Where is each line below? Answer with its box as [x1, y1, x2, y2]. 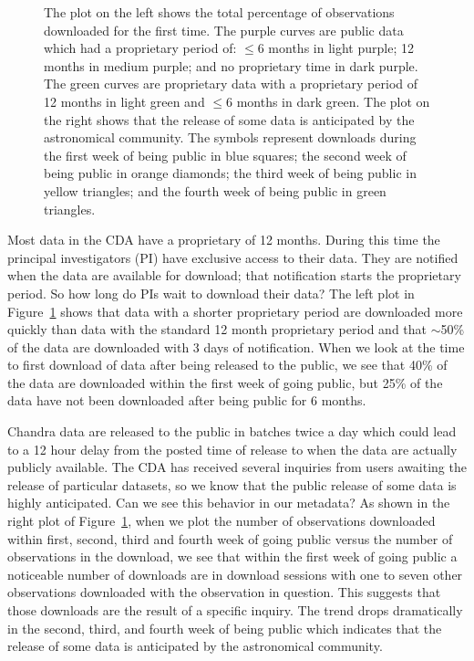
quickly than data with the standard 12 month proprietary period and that [7, 320, 428, 339]
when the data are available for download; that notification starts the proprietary [7, 266, 461, 285]
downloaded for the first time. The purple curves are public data [44, 20, 404, 39]
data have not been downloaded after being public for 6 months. [7, 391, 366, 410]
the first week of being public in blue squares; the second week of [44, 145, 407, 164]
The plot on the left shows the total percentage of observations [44, 3, 395, 21]
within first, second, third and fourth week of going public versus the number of [7, 529, 453, 548]
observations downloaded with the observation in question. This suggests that [7, 582, 441, 602]
